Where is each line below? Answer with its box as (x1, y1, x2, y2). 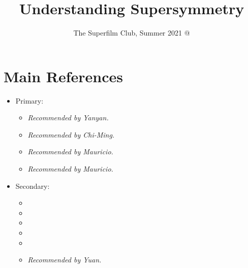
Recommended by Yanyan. (27, 112, 109, 123)
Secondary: (15, 180, 50, 191)
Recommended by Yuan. (27, 254, 102, 265)
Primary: (15, 95, 44, 106)
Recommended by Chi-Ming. (27, 129, 115, 140)
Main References (4, 65, 123, 86)
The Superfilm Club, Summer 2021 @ (73, 27, 190, 38)
